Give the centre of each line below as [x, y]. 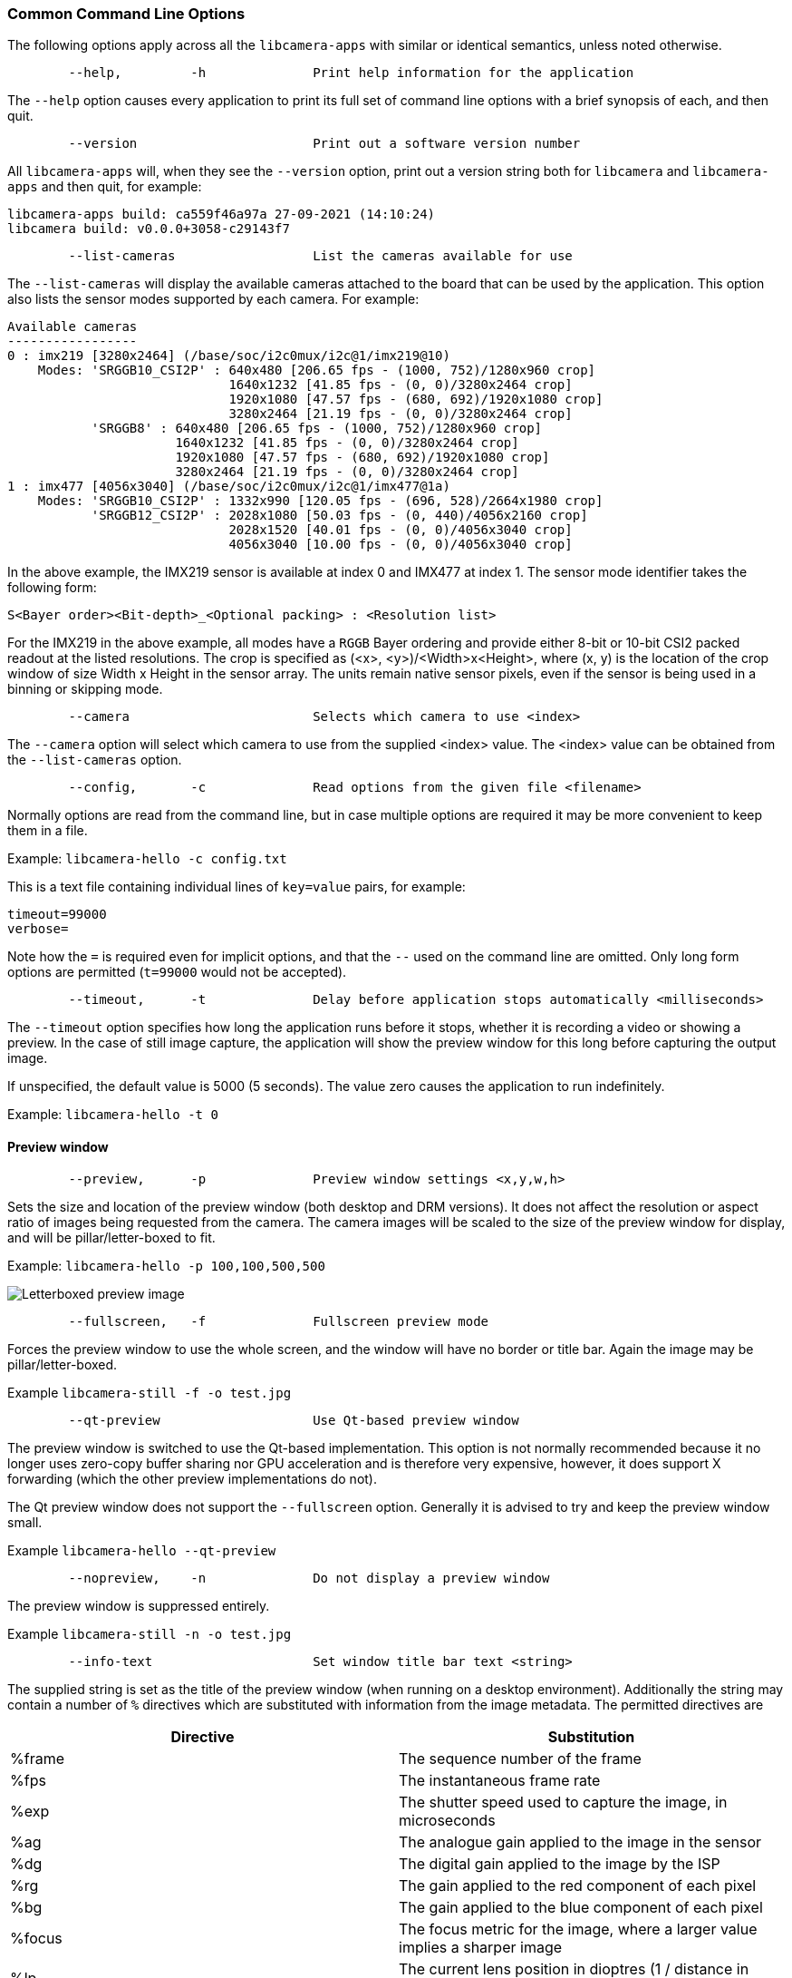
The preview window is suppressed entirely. [139, 1605]
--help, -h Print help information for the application [351, 73]
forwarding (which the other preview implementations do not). [192, 1478]
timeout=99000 [57, 915]
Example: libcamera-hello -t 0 [113, 1115]
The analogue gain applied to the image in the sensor [580, 1842]
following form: [52, 588]
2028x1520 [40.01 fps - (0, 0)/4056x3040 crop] [401, 530]
